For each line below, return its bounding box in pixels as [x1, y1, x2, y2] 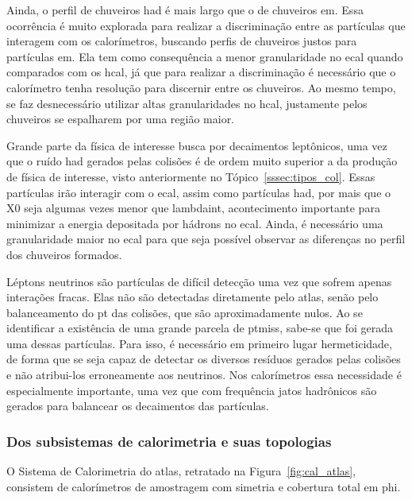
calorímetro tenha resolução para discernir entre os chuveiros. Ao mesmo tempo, [6, 79, 396, 95]
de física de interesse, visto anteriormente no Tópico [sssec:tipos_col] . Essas [6, 168, 375, 184]
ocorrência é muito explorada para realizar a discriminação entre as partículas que [6, 17, 406, 33]
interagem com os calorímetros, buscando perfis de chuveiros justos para [6, 33, 357, 49]
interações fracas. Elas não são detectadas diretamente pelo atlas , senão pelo [6, 289, 379, 305]
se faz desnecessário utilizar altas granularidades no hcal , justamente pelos [6, 95, 368, 111]
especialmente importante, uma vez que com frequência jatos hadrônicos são [6, 382, 377, 398]
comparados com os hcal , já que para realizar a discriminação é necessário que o [6, 64, 396, 80]
